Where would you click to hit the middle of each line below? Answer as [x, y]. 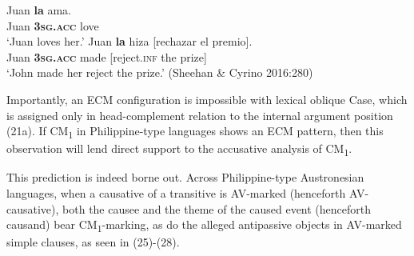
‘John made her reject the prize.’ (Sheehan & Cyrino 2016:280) [160, 72]
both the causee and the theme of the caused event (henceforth [217, 208]
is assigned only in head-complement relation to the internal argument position [200, 115]
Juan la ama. [39, 10]
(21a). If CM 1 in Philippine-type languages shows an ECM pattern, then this [195, 132]
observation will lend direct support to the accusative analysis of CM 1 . [179, 150]
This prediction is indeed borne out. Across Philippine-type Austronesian [185, 177]
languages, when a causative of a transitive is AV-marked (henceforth [176, 193]
